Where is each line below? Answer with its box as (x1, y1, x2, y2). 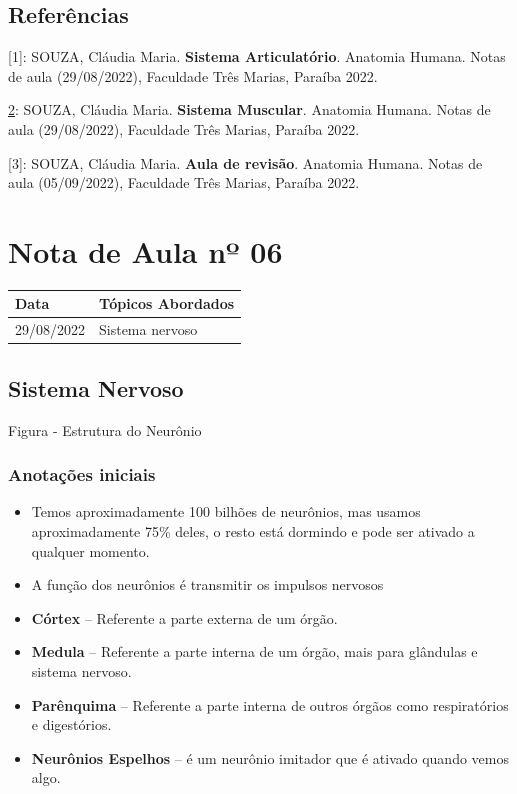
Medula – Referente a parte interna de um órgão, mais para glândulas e (31, 641, 478, 662)
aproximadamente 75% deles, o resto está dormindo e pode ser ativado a (31, 520, 475, 541)
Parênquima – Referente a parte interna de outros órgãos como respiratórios (31, 694, 509, 715)
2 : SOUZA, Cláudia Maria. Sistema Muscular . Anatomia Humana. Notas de (8, 99, 491, 120)
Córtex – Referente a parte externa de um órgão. (31, 607, 338, 628)
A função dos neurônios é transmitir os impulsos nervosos (31, 574, 384, 595)
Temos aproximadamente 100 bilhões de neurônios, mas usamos (31, 501, 421, 522)
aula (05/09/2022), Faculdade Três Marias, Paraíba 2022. (8, 172, 360, 193)
